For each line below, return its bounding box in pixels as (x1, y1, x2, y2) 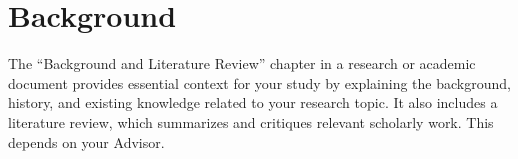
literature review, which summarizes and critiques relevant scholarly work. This (8, 111, 494, 132)
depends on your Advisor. (8, 131, 165, 152)
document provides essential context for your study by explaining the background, (8, 72, 511, 93)
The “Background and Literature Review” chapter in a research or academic (8, 53, 476, 74)
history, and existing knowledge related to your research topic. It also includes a (8, 92, 498, 113)
